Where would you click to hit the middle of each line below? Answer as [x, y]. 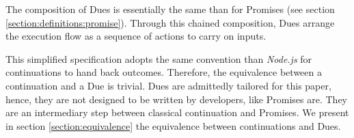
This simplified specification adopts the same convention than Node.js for [159, 58]
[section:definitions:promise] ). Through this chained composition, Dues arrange [170, 22]
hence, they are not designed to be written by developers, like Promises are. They [176, 99]
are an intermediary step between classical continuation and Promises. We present [177, 112]
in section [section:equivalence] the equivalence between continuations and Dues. [173, 125]
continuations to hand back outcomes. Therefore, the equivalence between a [164, 72]
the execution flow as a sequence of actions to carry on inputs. [136, 36]
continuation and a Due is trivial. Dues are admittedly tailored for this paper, [168, 85]
